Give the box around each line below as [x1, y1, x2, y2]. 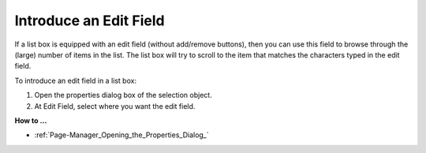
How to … [14, 115, 47, 125]
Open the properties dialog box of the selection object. [34, 91, 212, 100]
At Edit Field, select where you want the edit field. [34, 101, 196, 110]
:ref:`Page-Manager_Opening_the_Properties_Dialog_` [34, 130, 209, 140]
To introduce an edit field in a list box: [14, 76, 137, 85]
